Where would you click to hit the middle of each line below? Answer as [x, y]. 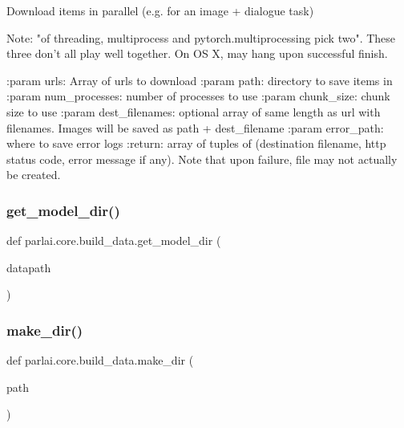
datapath [29, 267]
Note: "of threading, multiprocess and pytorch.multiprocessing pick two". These [201, 37]
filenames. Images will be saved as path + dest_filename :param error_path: [195, 127]
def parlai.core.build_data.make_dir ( [100, 360]
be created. [34, 175]
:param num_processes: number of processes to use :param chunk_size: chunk [198, 96]
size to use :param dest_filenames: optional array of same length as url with [194, 111]
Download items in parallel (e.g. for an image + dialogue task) [160, 10]
